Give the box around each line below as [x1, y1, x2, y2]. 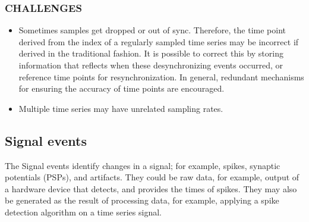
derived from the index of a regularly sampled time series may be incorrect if [18, 35, 299, 48]
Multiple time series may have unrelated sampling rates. [18, 102, 223, 114]
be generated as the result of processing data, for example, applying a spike [5, 194, 279, 207]
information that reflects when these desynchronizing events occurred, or [18, 59, 283, 71]
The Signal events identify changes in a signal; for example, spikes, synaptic [5, 159, 280, 171]
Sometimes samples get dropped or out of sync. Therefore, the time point [18, 24, 286, 36]
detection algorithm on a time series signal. [5, 205, 162, 218]
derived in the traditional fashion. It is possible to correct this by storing [18, 47, 283, 60]
